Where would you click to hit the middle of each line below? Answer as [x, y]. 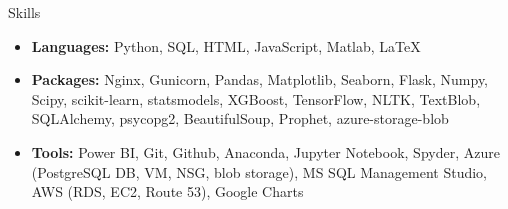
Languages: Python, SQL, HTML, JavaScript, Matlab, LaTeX [226, 45]
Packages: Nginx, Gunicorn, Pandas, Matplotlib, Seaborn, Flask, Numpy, [260, 79]
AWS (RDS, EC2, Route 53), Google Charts [167, 191]
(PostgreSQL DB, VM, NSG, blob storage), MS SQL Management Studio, [259, 171]
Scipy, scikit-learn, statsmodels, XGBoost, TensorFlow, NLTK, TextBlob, [256, 98]
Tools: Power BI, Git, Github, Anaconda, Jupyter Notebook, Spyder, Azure [265, 151]
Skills [24, 12]
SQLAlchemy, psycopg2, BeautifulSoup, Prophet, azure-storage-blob [240, 118]
